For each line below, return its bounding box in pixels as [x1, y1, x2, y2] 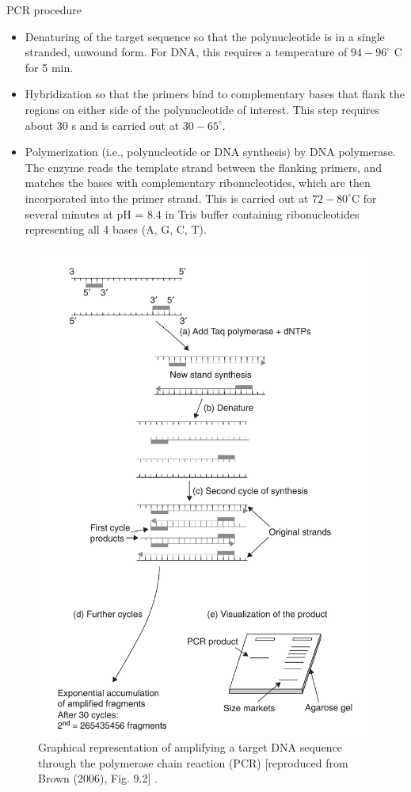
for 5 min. [25, 59, 74, 75]
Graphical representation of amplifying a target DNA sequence [38, 739, 343, 756]
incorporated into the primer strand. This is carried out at [25, 189, 309, 206]
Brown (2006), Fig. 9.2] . [38, 770, 158, 786]
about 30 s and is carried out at [25, 116, 180, 133]
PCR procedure [6, 2, 82, 17]
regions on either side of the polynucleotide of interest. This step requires [25, 101, 380, 117]
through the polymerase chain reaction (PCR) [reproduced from [38, 754, 348, 771]
